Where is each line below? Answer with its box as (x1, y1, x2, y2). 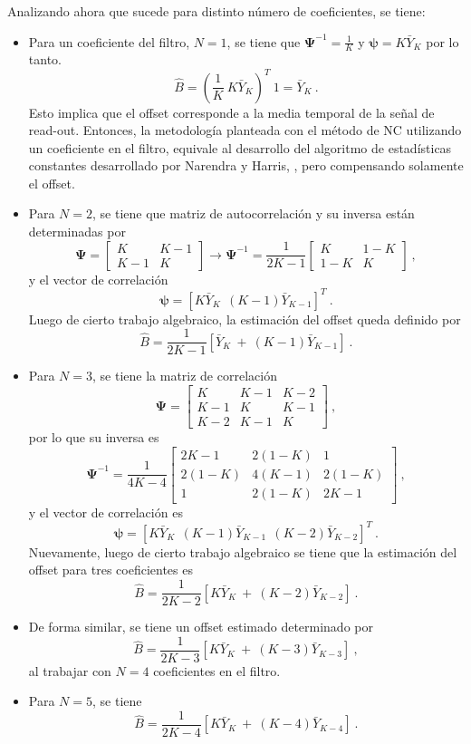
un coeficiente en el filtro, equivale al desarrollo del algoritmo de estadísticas (28, 138, 452, 157)
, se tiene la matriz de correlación (92, 366, 277, 385)
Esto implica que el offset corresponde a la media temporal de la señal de (28, 102, 435, 121)
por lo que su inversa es (28, 428, 159, 447)
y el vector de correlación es (28, 502, 183, 521)
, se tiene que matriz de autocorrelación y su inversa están (92, 204, 415, 223)
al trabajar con (28, 661, 111, 680)
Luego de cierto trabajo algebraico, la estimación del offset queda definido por (28, 309, 461, 328)
